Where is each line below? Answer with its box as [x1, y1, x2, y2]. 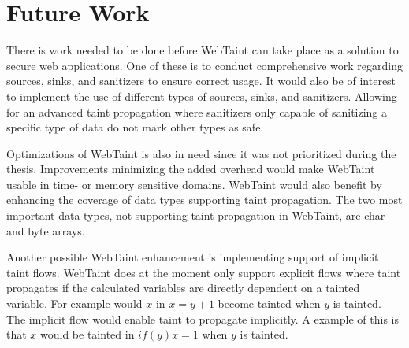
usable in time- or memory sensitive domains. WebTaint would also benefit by [6, 176, 382, 192]
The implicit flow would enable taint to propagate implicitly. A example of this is [6, 310, 399, 327]
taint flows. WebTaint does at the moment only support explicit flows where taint [6, 264, 401, 280]
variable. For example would [6, 295, 143, 312]
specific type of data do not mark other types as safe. [6, 119, 264, 135]
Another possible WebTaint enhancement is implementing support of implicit [6, 249, 379, 265]
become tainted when [218, 295, 321, 312]
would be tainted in [40, 326, 135, 342]
